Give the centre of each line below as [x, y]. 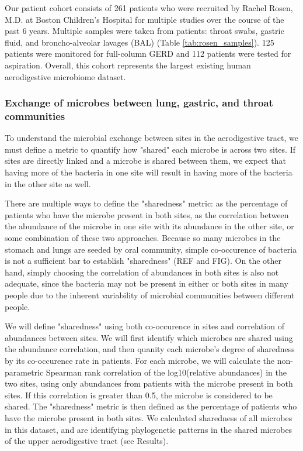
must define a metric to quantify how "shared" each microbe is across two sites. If [150, 149]
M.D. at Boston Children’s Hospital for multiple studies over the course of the [144, 19]
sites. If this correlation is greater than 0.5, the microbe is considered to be [139, 395]
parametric [24, 372]
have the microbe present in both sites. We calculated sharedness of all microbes [149, 417]
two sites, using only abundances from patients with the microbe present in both [149, 383]
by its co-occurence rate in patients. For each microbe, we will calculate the [140, 360]
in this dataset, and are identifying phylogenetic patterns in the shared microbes [149, 429]
